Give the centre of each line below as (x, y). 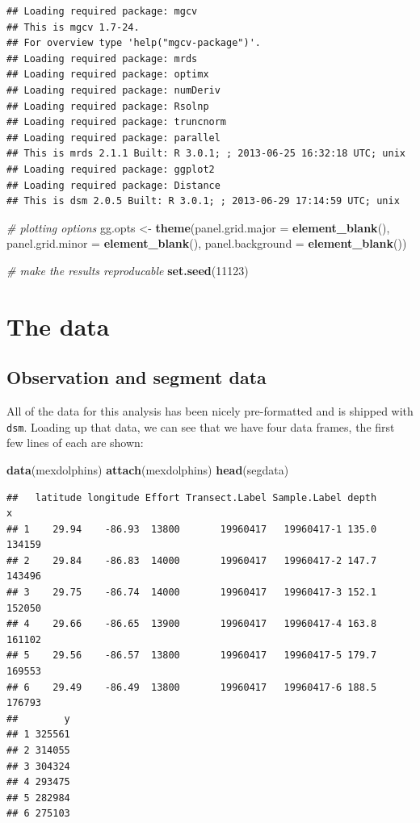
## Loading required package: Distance (113, 185)
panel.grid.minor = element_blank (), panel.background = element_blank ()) (207, 243)
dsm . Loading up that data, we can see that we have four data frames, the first (201, 426)
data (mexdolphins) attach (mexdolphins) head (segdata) (148, 469)
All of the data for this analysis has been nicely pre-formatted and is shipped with (210, 411)
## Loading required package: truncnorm (117, 122)
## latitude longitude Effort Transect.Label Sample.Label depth (192, 497)
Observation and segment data (136, 377)
